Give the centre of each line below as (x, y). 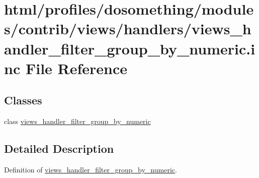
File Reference (76, 68)
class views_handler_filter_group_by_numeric (77, 121)
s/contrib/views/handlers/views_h (128, 28)
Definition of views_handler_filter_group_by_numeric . (91, 169)
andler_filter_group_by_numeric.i (130, 48)
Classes (23, 100)
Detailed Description (59, 149)
